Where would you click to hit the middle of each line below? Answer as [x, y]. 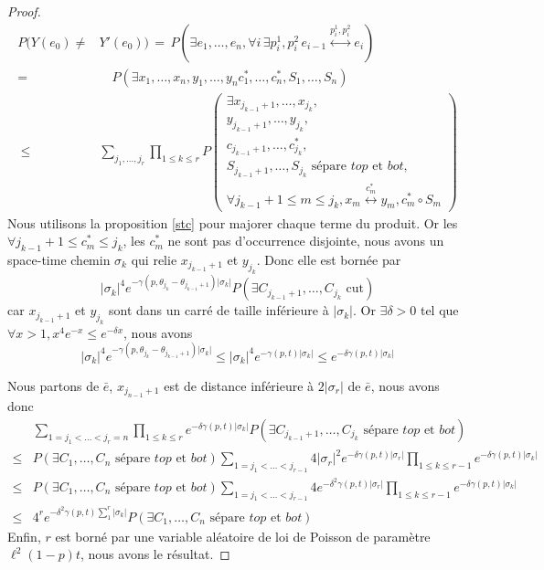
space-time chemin [59, 259]
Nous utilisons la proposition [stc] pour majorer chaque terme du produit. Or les [233, 222]
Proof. [24, 11]
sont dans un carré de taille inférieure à [219, 310]
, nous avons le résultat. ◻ [155, 554]
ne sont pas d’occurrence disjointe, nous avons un [306, 241]
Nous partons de [53, 385]
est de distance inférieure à [239, 385]
